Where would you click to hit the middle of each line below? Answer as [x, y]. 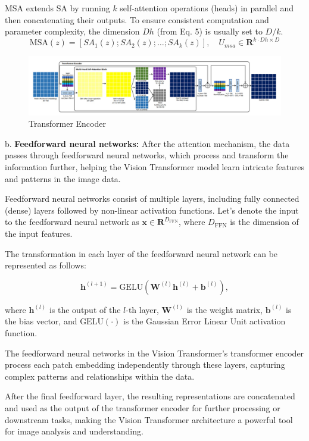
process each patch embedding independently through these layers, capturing [145, 365]
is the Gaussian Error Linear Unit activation [204, 321]
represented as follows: [46, 265]
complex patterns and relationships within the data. [100, 376]
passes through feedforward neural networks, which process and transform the [147, 155]
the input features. [39, 233]
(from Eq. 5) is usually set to [210, 31]
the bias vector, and [41, 321]
